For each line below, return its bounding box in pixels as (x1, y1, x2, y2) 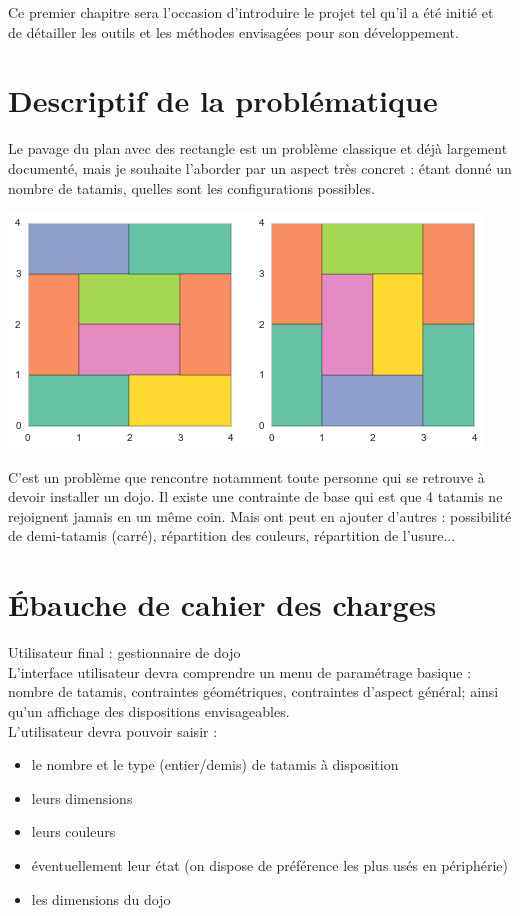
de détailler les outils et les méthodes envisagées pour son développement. (8, 21, 459, 42)
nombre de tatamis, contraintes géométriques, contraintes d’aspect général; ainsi (8, 681, 499, 702)
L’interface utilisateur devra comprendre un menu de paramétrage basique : (8, 661, 472, 682)
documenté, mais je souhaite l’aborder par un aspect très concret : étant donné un (8, 157, 512, 178)
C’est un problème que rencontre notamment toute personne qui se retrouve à (8, 466, 485, 487)
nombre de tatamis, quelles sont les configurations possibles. (8, 177, 376, 198)
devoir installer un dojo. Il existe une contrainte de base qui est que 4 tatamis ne (8, 486, 503, 507)
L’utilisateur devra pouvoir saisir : (8, 720, 218, 741)
